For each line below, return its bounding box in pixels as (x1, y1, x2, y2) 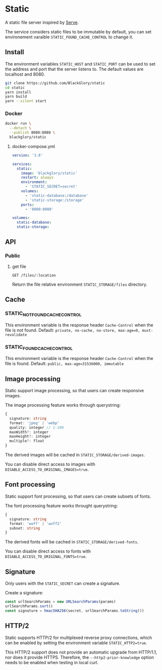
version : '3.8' (12, 153, 43, 158)
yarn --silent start (5, 98, 47, 104)
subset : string (9, 525, 40, 531)
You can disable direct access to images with (5, 461, 96, 467)
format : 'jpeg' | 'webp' (9, 421, 60, 425)
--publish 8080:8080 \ (9, 130, 55, 135)
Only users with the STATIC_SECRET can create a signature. (5, 581, 120, 587)
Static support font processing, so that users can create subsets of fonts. (5, 493, 151, 499)
